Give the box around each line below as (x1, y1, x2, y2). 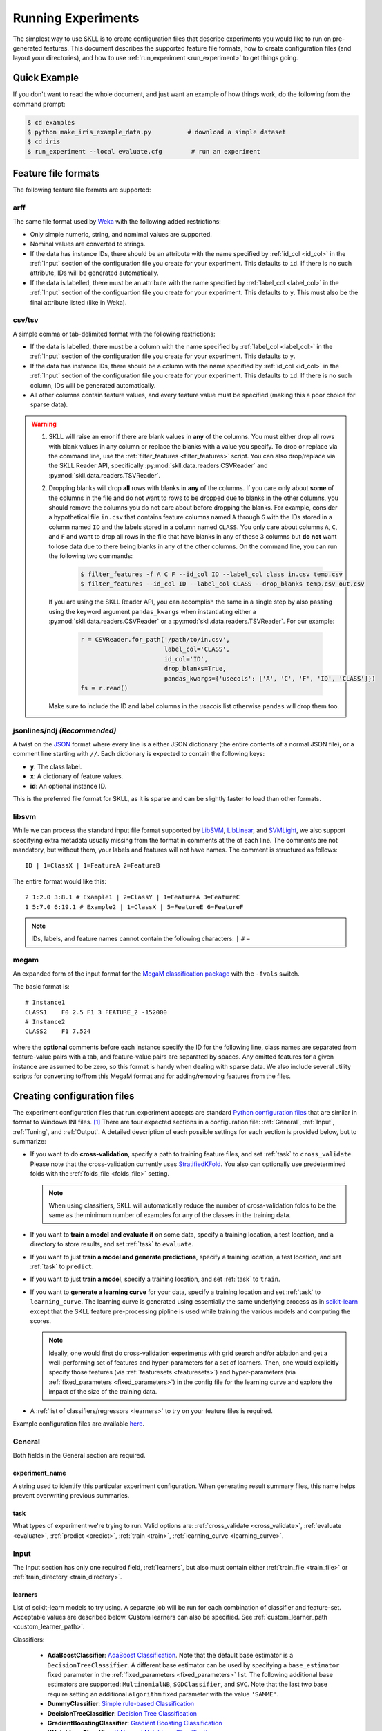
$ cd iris (27, 138, 61, 145)
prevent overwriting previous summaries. (12, 1491, 130, 1499)
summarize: (12, 1138, 46, 1146)
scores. (30, 1316, 52, 1325)
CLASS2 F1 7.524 (25, 1028, 91, 1035)
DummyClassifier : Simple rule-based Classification (47, 1700, 195, 1708)
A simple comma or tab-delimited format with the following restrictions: (12, 330, 216, 338)
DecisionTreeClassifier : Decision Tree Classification (47, 1709, 197, 1717)
